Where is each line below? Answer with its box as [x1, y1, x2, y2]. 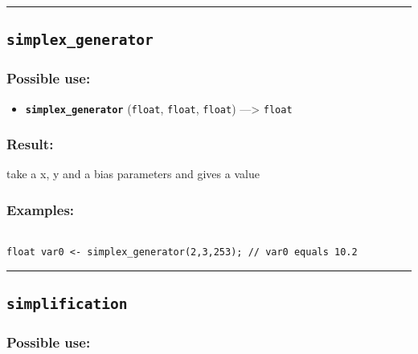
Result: [6, 134, 54, 154]
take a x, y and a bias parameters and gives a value [6, 165, 260, 182]
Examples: [6, 199, 75, 219]
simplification [6, 295, 128, 312]
